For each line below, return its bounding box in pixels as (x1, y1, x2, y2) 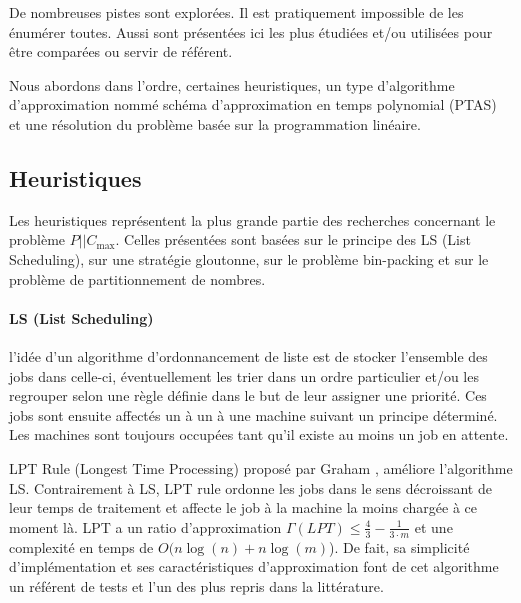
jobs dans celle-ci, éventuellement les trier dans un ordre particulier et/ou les (9, 365, 479, 386)
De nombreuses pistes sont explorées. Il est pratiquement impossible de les (9, 2, 464, 22)
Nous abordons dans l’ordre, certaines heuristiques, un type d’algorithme (9, 74, 455, 95)
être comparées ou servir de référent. (9, 41, 233, 62)
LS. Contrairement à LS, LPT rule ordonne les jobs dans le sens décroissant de (9, 477, 492, 498)
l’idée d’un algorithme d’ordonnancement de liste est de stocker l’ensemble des (9, 345, 488, 366)
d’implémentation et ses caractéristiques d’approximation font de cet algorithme (9, 556, 499, 577)
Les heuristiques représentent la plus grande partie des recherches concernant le (9, 209, 496, 230)
